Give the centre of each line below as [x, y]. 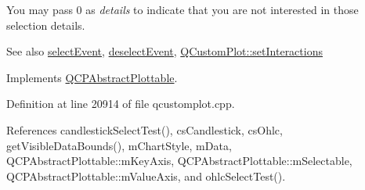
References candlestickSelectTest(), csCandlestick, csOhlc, [145, 129]
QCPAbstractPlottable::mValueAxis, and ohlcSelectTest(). [146, 176]
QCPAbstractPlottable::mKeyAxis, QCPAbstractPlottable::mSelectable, [179, 161]
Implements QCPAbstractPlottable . [92, 77]
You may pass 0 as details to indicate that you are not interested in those [182, 9]
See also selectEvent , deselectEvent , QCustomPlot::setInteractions [164, 51]
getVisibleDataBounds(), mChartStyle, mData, [119, 145]
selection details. [46, 25]
